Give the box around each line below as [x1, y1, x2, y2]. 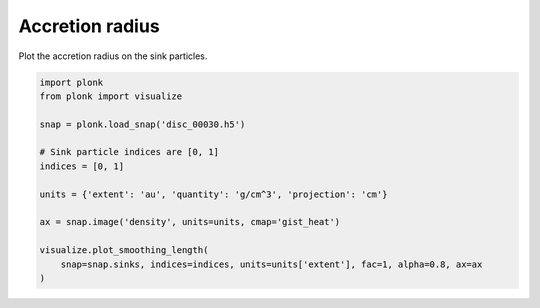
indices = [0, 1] [39, 160, 125, 172]
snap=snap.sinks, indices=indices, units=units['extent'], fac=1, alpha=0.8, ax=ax [60, 258, 483, 270]
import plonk [39, 76, 104, 88]
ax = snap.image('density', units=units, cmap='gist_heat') [39, 216, 341, 228]
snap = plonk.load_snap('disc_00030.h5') [39, 118, 246, 130]
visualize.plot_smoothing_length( [39, 245, 209, 256]
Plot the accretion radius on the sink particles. [18, 50, 208, 62]
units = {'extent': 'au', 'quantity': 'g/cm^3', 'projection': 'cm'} [39, 188, 388, 200]
